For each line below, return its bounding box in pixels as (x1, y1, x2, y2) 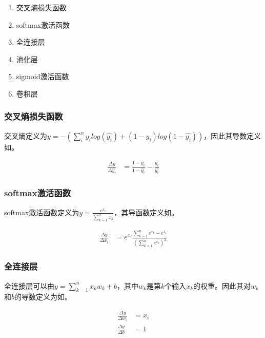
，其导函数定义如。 (114, 206, 179, 217)
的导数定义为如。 (14, 291, 72, 302)
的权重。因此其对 (193, 280, 251, 291)
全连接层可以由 (4, 280, 54, 291)
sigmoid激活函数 (16, 71, 69, 82)
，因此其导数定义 (203, 130, 261, 141)
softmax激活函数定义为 (4, 206, 79, 217)
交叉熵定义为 (4, 130, 47, 141)
